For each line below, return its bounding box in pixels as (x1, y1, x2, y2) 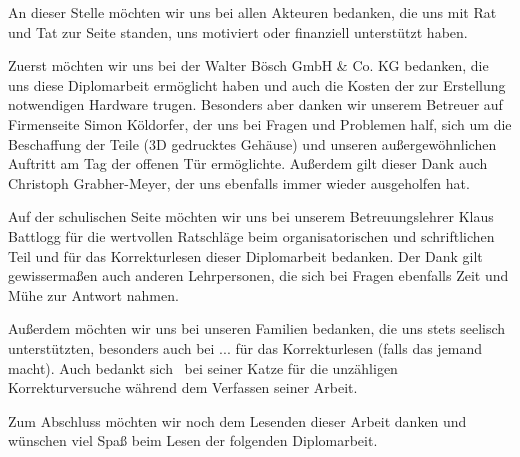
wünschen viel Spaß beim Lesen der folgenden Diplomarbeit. (8, 430, 378, 451)
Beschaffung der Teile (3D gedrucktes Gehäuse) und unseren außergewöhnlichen (8, 133, 497, 154)
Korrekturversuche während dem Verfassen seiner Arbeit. (8, 377, 358, 398)
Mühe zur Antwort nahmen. (8, 284, 179, 305)
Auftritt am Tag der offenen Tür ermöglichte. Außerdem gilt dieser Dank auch (8, 153, 488, 174)
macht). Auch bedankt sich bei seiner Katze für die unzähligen (8, 357, 398, 378)
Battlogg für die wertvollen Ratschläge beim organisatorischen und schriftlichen (8, 225, 495, 246)
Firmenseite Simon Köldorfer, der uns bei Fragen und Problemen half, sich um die (8, 113, 512, 134)
